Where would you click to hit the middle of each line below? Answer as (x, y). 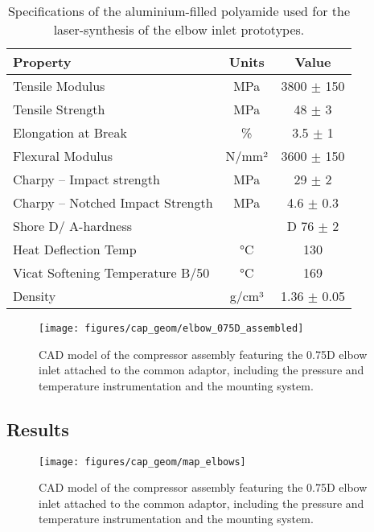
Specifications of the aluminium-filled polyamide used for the (179, 11)
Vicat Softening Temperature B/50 (111, 272)
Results (38, 429)
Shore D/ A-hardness (73, 226)
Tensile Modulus (59, 86)
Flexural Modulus (63, 156)
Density (35, 296)
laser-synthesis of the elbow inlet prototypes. (179, 29)
